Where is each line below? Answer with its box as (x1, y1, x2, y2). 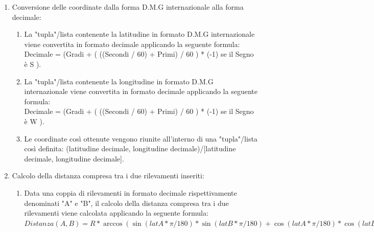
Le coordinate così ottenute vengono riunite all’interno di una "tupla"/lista (24, 133, 258, 144)
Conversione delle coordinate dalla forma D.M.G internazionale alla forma (12, 2, 244, 12)
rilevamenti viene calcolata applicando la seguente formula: (24, 207, 208, 218)
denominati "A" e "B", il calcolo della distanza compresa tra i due (24, 197, 229, 208)
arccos (103, 220, 123, 227)
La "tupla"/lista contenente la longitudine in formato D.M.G (24, 76, 214, 86)
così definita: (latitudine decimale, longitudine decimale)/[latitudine (24, 143, 236, 154)
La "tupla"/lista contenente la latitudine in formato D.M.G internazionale (24, 29, 255, 39)
